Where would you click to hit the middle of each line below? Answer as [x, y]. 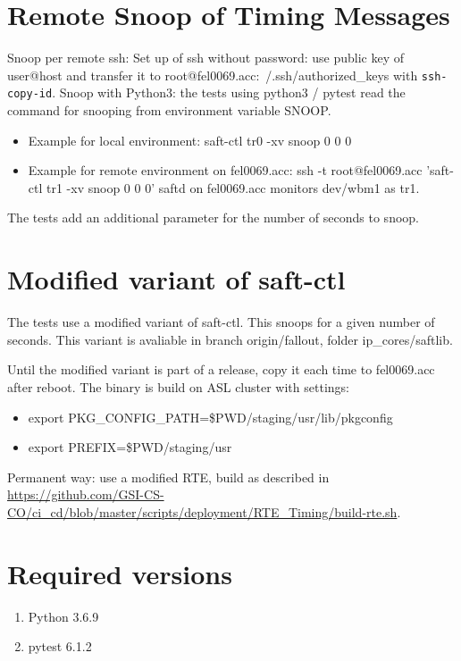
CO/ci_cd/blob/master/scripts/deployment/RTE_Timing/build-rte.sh [202, 511]
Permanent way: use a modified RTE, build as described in [168, 477]
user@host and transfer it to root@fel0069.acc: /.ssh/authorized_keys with [213, 75]
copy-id [30, 94]
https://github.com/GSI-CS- [86, 494]
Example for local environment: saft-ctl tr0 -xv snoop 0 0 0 [190, 140]
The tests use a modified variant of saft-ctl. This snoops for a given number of [221, 322]
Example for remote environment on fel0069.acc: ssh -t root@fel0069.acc [225, 170]
